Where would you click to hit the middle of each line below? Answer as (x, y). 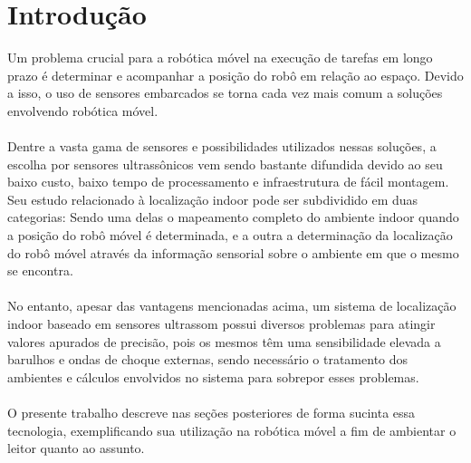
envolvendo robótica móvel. (83, 110)
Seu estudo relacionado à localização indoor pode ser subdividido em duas (213, 199)
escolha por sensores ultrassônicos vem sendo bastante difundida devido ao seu (225, 164)
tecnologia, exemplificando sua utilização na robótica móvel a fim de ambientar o (232, 430)
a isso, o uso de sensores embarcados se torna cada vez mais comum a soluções (225, 93)
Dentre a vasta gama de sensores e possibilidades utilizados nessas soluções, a (222, 146)
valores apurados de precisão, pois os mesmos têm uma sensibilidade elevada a (224, 341)
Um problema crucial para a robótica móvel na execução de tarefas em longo (220, 58)
